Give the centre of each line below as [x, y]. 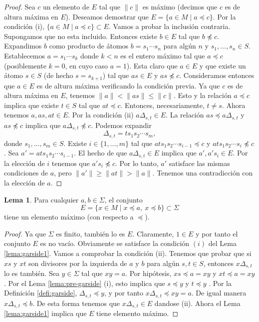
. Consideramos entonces [217, 75]
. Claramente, [153, 233]
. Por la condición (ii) [101, 115]
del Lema [222, 243]
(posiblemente [25, 65]
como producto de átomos [89, 46]
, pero [63, 173]
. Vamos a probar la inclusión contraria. [169, 26]
